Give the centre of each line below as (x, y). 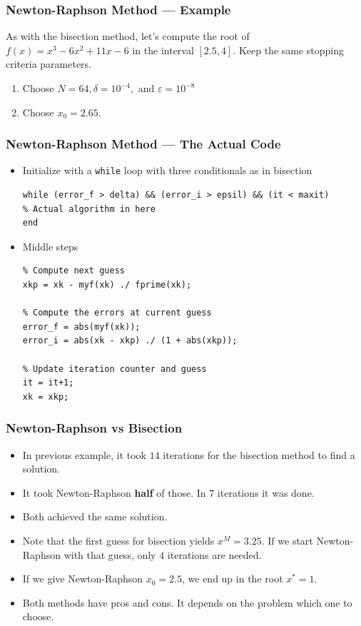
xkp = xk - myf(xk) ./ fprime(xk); (107, 285)
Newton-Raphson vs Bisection (94, 428)
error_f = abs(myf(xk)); (81, 327)
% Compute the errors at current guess (117, 313)
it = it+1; (48, 383)
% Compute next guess (73, 271)
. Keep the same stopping (289, 50)
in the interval (163, 50)
